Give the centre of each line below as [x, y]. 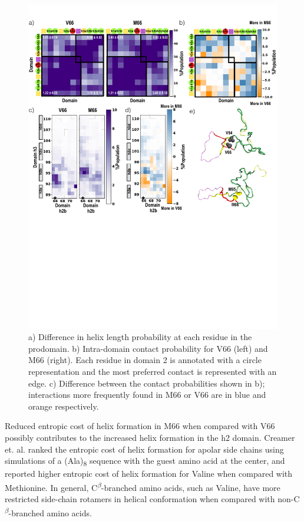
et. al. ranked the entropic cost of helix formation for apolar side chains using [144, 449]
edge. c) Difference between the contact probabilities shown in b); [147, 383]
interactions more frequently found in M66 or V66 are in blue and [147, 395]
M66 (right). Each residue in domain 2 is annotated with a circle [145, 360]
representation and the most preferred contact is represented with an [153, 371]
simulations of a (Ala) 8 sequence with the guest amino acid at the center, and [145, 461]
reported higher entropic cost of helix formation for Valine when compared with [149, 474]
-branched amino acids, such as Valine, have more [191, 487]
